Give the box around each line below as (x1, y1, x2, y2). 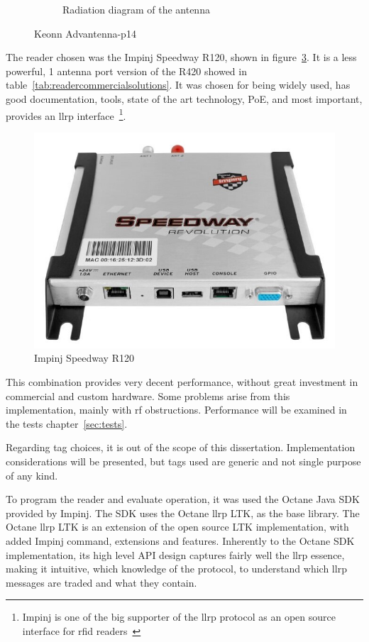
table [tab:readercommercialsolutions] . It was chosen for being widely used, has (6, 77, 351, 92)
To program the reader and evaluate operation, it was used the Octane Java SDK (6, 492, 360, 507)
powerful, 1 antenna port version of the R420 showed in (6, 63, 247, 78)
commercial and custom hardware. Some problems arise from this (6, 388, 290, 403)
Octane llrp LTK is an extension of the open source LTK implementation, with (6, 519, 349, 534)
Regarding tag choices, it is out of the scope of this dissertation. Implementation (6, 440, 356, 455)
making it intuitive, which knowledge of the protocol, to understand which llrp (6, 561, 347, 576)
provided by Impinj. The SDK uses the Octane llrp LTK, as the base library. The (6, 505, 360, 520)
